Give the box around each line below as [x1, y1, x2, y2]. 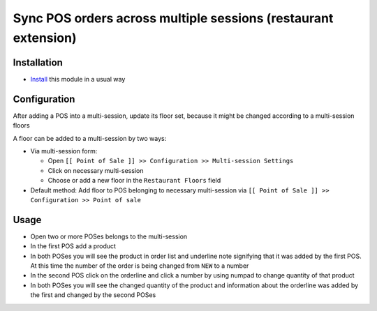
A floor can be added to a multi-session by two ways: [13, 134, 167, 142]
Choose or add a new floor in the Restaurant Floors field [47, 176, 221, 185]
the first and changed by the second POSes [30, 291, 156, 299]
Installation [13, 56, 63, 68]
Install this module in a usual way [30, 75, 126, 83]
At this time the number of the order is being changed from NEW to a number [30, 261, 249, 270]
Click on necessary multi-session [47, 166, 144, 174]
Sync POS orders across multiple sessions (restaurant [13, 10, 334, 26]
